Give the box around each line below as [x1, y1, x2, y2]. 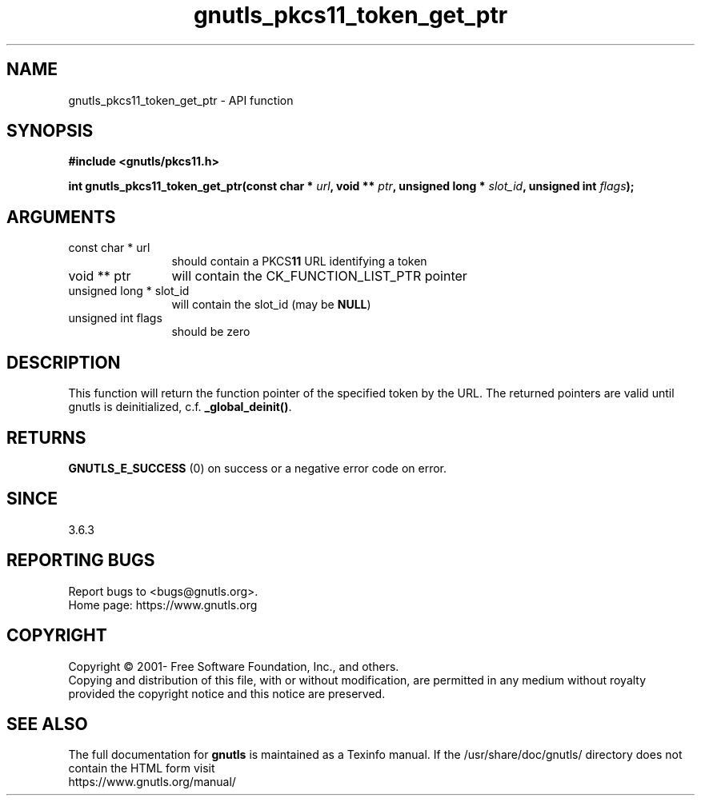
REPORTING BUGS [6, 550, 155, 571]
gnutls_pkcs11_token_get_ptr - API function [68, 93, 294, 107]
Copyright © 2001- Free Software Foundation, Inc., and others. [68, 659, 399, 673]
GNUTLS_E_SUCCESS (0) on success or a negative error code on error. [68, 461, 447, 475]
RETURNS [6, 427, 86, 448]
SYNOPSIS [6, 121, 94, 142]
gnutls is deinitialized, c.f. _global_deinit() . [68, 400, 292, 414]
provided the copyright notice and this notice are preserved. [68, 686, 386, 700]
